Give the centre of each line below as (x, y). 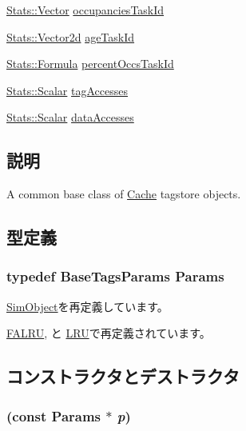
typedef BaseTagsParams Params (115, 276)
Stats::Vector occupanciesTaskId (85, 10)
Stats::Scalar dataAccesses (70, 117)
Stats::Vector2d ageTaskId (71, 36)
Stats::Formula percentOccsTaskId (90, 64)
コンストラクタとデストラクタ (123, 376)
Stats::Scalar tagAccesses (67, 90)
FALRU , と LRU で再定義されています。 (109, 333)
